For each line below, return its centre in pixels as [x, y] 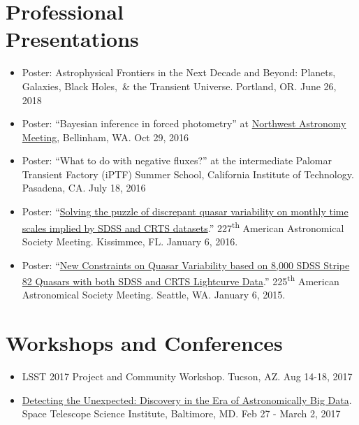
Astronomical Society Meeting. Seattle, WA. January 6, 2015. [154, 295]
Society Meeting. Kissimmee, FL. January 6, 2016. [130, 241]
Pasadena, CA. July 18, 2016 [84, 188]
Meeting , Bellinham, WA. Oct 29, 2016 [105, 137]
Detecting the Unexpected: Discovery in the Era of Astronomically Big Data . [187, 399]
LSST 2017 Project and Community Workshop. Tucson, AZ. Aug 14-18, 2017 [187, 376]
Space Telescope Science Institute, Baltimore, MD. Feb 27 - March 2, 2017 [181, 413]
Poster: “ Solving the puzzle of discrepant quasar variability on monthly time [185, 211]
